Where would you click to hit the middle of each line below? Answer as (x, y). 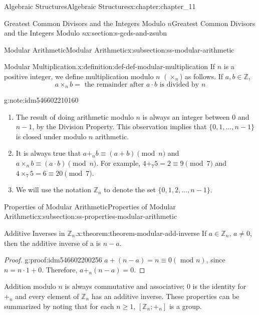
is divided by (179, 84)
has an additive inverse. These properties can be (165, 296)
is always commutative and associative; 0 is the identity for (156, 286)
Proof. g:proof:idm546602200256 (53, 260)
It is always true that (48, 153)
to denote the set (130, 190)
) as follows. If (201, 76)
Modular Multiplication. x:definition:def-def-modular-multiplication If (110, 66)
